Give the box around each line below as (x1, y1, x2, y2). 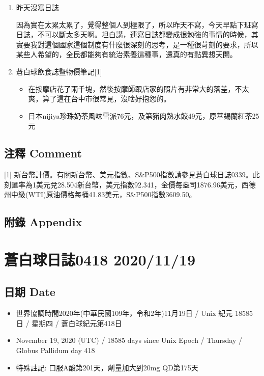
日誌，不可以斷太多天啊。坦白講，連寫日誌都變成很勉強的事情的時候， (16, 29, 251, 40)
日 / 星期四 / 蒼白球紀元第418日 (16, 317, 122, 328)
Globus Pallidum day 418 (16, 345, 95, 356)
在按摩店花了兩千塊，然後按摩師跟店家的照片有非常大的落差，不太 (28, 83, 249, 94)
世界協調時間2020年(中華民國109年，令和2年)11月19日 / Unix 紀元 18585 (16, 308, 253, 318)
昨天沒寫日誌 (16, 2, 59, 12)
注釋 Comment (4, 145, 82, 161)
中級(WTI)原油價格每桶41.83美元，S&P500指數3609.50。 (11, 189, 196, 200)
